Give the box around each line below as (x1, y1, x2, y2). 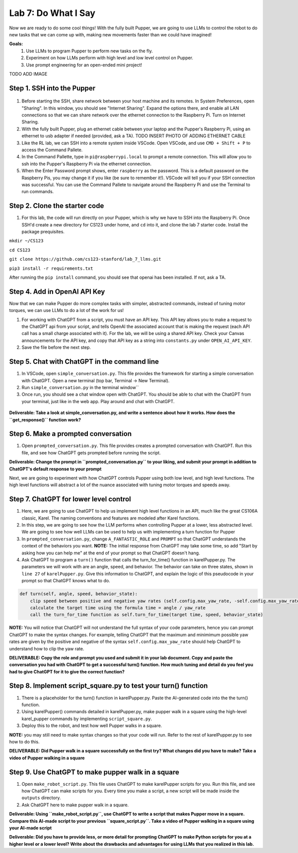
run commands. (21, 189, 54, 195)
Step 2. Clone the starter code (9, 202, 104, 210)
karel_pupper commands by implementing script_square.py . (21, 716, 152, 722)
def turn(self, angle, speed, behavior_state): (19, 591, 138, 597)
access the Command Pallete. (21, 147, 83, 153)
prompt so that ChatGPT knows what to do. (21, 578, 110, 584)
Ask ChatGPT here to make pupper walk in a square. (21, 802, 129, 808)
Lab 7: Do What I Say (9, 7, 95, 18)
